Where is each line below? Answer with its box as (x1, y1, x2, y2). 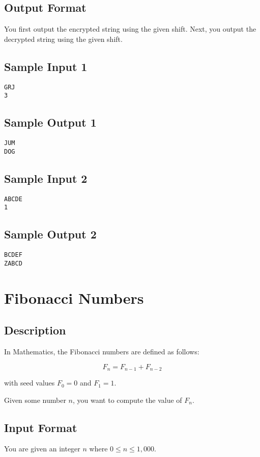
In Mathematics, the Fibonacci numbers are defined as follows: (4, 346, 199, 357)
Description (4, 322, 66, 338)
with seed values (4, 377, 55, 388)
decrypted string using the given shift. (4, 33, 123, 44)
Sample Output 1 (4, 114, 97, 130)
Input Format (4, 419, 77, 435)
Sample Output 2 (4, 226, 97, 242)
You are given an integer (4, 443, 80, 454)
